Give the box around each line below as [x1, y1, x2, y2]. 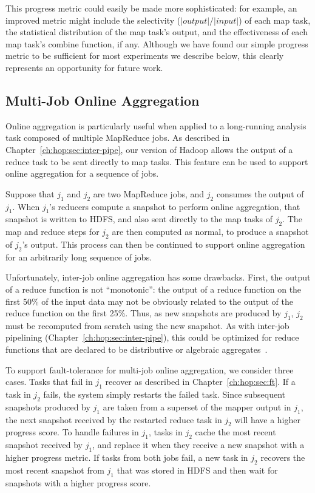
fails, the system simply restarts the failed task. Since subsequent [43, 388, 286, 401]
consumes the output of [216, 187, 304, 200]
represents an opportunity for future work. [5, 61, 163, 73]
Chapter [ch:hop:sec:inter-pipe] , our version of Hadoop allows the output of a [5, 143, 293, 155]
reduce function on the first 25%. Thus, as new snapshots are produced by [5, 307, 282, 319]
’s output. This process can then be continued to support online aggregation [22, 237, 305, 250]
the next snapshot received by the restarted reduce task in [5, 413, 222, 426]
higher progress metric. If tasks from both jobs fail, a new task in [5, 451, 248, 464]
